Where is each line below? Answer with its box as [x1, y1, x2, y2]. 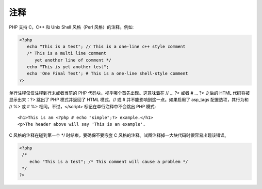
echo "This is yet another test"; [27, 64, 109, 70]
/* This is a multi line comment [27, 51, 107, 56]
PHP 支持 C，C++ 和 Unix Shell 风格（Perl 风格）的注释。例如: [9, 24, 134, 30]
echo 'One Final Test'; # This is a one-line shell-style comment [27, 71, 188, 76]
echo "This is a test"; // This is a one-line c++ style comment [27, 44, 186, 49]
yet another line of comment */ [34, 57, 112, 63]
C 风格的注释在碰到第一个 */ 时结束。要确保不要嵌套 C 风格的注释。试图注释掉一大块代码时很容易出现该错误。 [9, 132, 229, 138]
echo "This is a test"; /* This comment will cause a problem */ [29, 159, 188, 164]
